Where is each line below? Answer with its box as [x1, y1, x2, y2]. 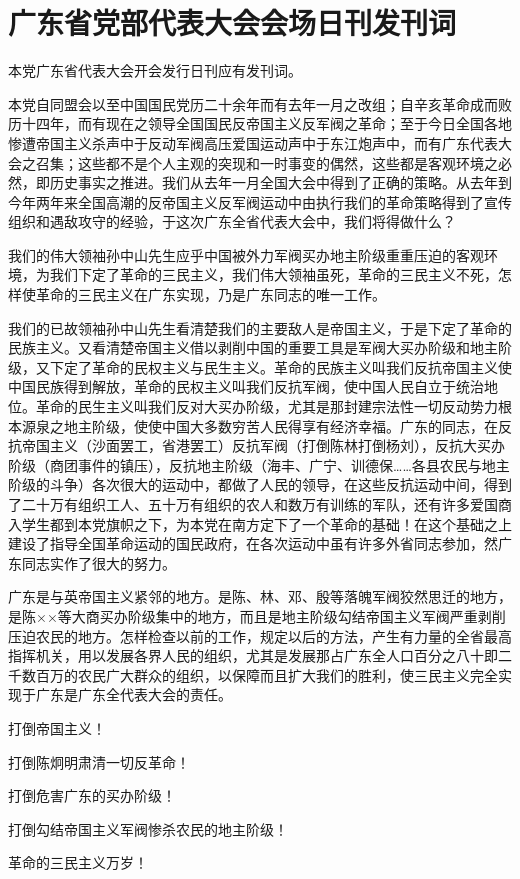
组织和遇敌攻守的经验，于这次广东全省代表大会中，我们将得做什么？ [8, 211, 456, 232]
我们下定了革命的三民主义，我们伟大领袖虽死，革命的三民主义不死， [49, 264, 498, 285]
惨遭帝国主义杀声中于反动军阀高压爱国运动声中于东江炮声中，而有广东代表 [8, 132, 498, 153]
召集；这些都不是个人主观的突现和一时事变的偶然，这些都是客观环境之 [35, 152, 498, 173]
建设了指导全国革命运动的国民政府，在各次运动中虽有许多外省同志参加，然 [8, 533, 498, 554]
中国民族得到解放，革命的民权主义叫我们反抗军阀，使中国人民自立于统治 [8, 376, 484, 397]
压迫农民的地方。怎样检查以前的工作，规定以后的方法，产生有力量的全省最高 [8, 625, 512, 646]
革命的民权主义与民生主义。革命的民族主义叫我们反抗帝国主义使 [91, 356, 512, 377]
